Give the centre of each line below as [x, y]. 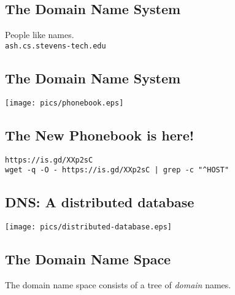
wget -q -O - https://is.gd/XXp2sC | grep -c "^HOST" [117, 170]
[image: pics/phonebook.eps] [64, 103]
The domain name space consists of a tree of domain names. [118, 284]
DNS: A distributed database [100, 202]
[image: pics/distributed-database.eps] [89, 227]
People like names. [40, 35]
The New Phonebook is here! [100, 135]
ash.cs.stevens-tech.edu [56, 46]
